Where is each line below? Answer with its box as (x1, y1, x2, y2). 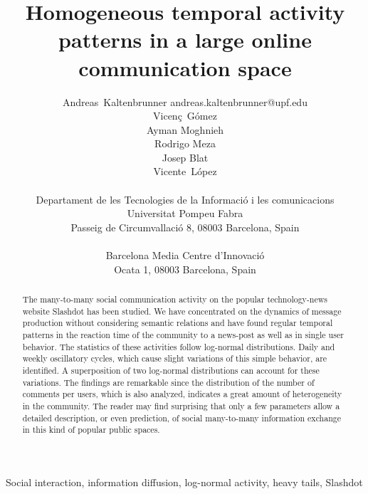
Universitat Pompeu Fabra (127, 206, 243, 221)
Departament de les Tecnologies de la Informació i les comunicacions (36, 191, 335, 206)
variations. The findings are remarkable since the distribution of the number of (22, 376, 315, 388)
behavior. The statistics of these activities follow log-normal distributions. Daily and (22, 340, 335, 352)
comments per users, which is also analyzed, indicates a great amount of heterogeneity (22, 388, 342, 400)
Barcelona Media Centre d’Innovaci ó (105, 248, 265, 263)
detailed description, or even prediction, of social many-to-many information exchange (22, 411, 341, 424)
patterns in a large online (58, 25, 312, 54)
